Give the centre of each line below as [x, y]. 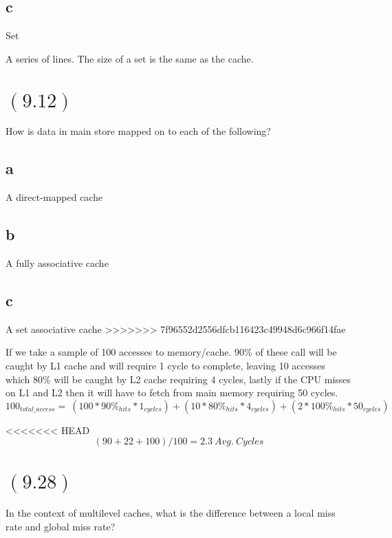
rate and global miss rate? [61, 526]
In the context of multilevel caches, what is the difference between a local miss [171, 513]
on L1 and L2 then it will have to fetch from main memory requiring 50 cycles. [172, 392]
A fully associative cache [57, 262]
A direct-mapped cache [54, 197]
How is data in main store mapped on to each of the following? [138, 131]
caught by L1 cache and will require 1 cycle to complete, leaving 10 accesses [165, 365]
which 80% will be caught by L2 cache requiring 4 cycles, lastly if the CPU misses [178, 379]
